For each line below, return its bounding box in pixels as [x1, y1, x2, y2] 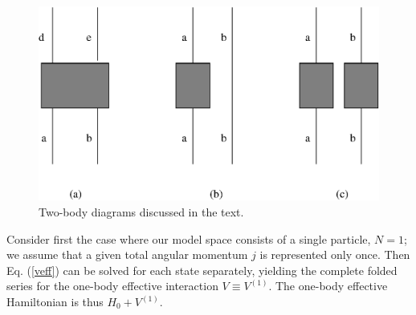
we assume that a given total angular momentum [6, 246, 248, 263]
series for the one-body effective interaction [6, 277, 218, 294]
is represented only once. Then [259, 246, 410, 263]
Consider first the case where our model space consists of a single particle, [6, 230, 371, 247]
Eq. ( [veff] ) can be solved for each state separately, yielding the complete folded [6, 261, 398, 278]
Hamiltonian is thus [6, 293, 104, 310]
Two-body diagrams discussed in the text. [39, 204, 244, 220]
